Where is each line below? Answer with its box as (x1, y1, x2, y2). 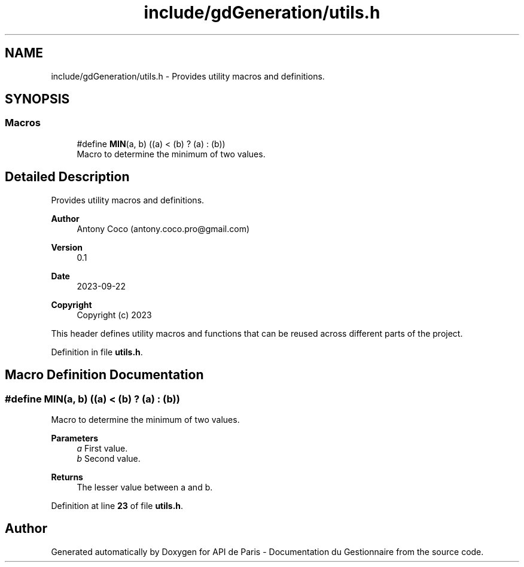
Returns (51, 471, 83, 482)
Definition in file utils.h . (51, 346, 143, 357)
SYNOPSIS (5, 92, 70, 107)
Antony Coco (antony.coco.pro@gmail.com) (77, 223, 250, 234)
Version (51, 242, 83, 252)
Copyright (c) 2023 (77, 309, 152, 320)
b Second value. (77, 453, 141, 464)
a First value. (77, 443, 128, 453)
